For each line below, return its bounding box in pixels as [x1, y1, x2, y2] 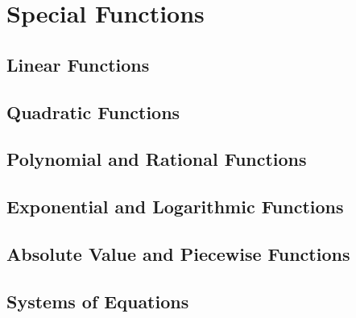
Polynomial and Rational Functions [6, 147, 307, 171]
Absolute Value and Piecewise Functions [6, 241, 350, 266]
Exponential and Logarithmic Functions [6, 194, 344, 219]
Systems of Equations [6, 288, 189, 313]
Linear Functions [6, 52, 150, 76]
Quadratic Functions [6, 99, 180, 124]
